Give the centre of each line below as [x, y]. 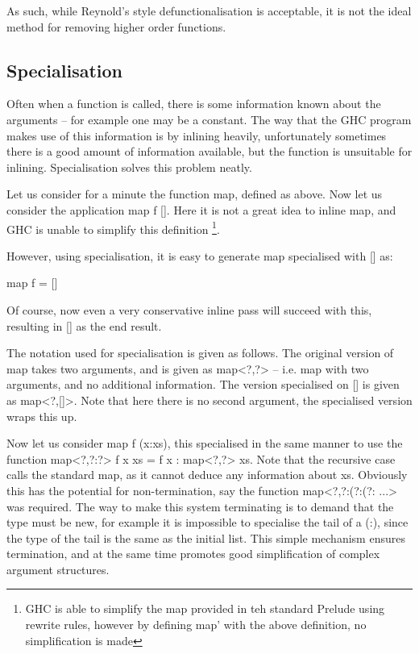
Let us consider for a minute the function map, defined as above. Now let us [195, 194]
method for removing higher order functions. [116, 26]
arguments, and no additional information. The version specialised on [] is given [203, 384]
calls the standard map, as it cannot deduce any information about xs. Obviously [207, 475]
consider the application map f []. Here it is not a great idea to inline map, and [201, 209]
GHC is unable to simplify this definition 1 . [113, 227]
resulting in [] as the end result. [84, 325]
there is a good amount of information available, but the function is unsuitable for [209, 151]
